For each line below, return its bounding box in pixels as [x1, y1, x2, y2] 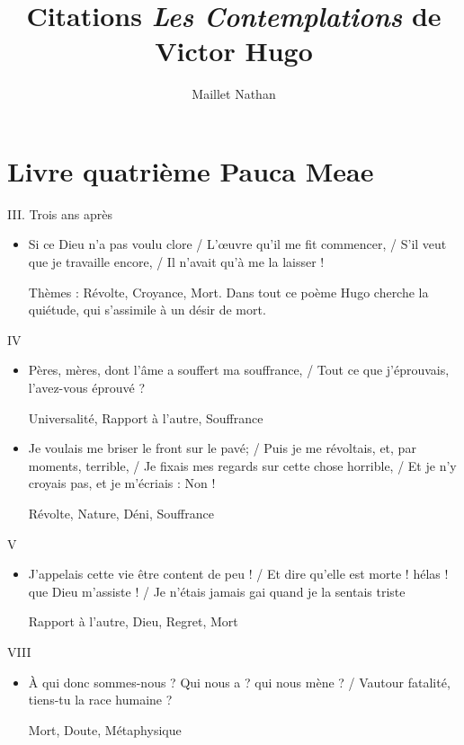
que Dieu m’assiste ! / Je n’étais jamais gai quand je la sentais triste [28, 581, 406, 600]
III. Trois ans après [7, 204, 112, 223]
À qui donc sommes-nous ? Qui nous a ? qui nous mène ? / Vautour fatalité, [28, 672, 451, 691]
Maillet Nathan [192, 84, 276, 103]
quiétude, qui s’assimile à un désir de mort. [28, 300, 266, 319]
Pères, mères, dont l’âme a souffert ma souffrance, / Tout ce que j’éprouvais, [28, 360, 450, 379]
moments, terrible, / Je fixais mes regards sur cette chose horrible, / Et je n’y [28, 456, 457, 474]
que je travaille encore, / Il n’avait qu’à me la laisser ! [28, 253, 325, 271]
